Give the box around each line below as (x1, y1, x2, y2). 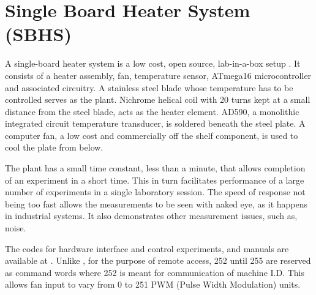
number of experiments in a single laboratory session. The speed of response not (5, 185, 306, 198)
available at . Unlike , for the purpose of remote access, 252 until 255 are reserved (5, 254, 311, 267)
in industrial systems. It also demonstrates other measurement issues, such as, (5, 209, 298, 222)
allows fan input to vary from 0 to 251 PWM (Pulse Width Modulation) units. (5, 278, 301, 291)
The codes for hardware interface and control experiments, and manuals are (5, 242, 289, 255)
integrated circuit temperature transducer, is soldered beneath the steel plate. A (5, 117, 306, 130)
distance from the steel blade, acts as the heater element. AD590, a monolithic (5, 105, 299, 118)
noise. (5, 222, 26, 234)
